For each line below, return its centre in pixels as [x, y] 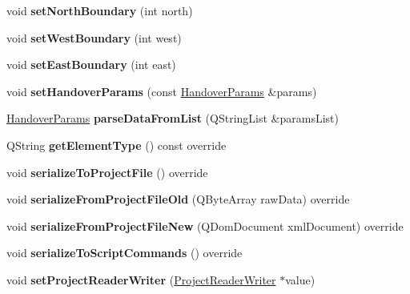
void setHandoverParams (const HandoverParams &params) [162, 91]
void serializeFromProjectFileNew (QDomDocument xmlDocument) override [205, 226]
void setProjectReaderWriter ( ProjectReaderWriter [141, 279]
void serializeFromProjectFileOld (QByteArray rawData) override [178, 199]
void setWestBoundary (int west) [94, 37]
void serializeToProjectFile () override [107, 172]
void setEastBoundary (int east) [91, 64]
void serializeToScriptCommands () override [125, 253]
